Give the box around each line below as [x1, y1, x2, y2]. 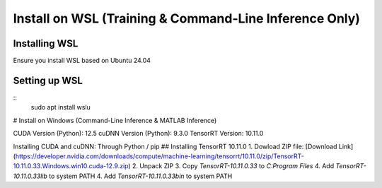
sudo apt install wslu [30, 103, 91, 112]
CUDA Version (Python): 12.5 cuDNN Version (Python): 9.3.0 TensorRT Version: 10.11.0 [13, 129, 264, 138]
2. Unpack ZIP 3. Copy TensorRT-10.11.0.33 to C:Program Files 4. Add [132, 162, 335, 170]
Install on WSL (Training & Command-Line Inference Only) [13, 11, 361, 26]
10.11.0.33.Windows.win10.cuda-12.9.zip [13, 162, 129, 170]
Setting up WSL [13, 74, 83, 86]
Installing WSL [13, 37, 79, 49]
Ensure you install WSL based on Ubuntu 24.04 [13, 57, 151, 65]
